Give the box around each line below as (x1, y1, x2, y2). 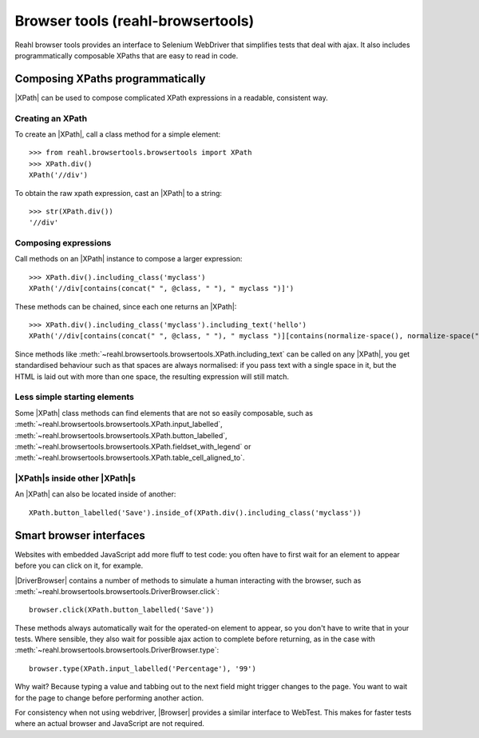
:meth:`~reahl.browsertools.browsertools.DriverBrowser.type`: (14, 645, 220, 655)
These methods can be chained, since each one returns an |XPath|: (14, 301, 237, 311)
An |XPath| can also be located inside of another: (14, 489, 176, 499)
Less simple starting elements (14, 392, 135, 403)
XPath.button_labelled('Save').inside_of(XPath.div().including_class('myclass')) (29, 508, 362, 517)
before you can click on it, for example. (14, 560, 144, 571)
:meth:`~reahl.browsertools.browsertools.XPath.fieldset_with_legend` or (14, 441, 251, 451)
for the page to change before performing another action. (14, 692, 204, 703)
